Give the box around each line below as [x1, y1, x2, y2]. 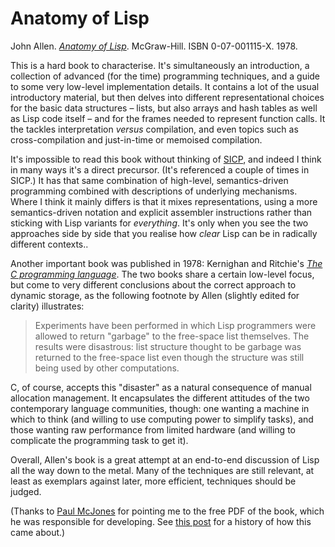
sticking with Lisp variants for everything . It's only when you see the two [10, 217, 309, 229]
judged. [10, 485, 42, 497]
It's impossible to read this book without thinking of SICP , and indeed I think [10, 153, 322, 165]
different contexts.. [10, 238, 89, 250]
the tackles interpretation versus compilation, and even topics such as [10, 123, 299, 135]
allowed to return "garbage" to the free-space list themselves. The [34, 330, 310, 342]
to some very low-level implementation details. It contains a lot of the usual [10, 80, 320, 92]
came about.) [10, 526, 66, 538]
